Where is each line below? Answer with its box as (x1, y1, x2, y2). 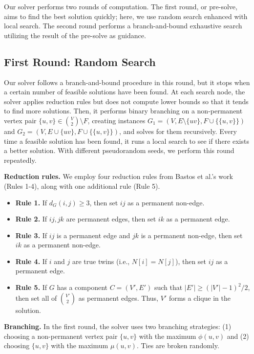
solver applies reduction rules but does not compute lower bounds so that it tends (4, 96, 249, 106)
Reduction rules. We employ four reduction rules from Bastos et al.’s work (4, 171, 233, 181)
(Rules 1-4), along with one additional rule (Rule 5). (4, 180, 160, 191)
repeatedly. (4, 155, 37, 165)
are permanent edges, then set (66, 214, 156, 224)
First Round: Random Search (4, 54, 156, 69)
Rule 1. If (15, 197, 47, 207)
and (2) (227, 331, 249, 341)
